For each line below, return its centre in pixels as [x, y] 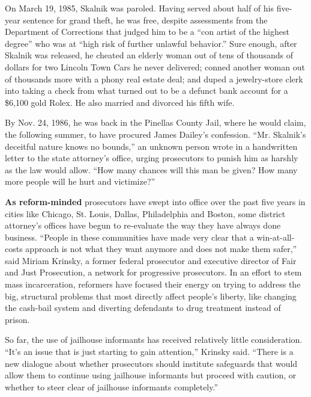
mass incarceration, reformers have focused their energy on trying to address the [153, 284]
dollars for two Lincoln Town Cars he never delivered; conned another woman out [155, 66]
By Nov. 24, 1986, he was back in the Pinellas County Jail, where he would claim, [155, 122]
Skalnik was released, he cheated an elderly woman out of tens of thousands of [149, 55]
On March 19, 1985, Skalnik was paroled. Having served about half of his [139, 8]
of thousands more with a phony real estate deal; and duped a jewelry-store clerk [154, 78]
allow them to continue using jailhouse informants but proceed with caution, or [151, 375]
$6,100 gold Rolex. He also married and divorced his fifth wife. [120, 102]
